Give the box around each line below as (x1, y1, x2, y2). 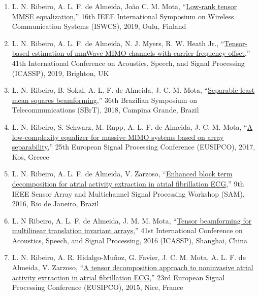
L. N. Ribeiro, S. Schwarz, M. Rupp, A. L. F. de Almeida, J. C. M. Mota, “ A (12, 121, 253, 132)
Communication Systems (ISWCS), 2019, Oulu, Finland (12, 21, 186, 31)
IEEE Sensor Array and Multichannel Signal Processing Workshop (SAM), (12, 188, 245, 199)
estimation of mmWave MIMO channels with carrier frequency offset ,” (31, 48, 250, 58)
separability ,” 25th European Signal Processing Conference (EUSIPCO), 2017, (12, 141, 255, 152)
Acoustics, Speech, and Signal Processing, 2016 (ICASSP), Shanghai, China (12, 235, 247, 245)
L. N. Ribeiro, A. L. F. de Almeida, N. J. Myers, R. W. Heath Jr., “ (12, 38, 224, 48)
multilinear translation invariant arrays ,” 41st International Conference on (12, 225, 243, 236)
